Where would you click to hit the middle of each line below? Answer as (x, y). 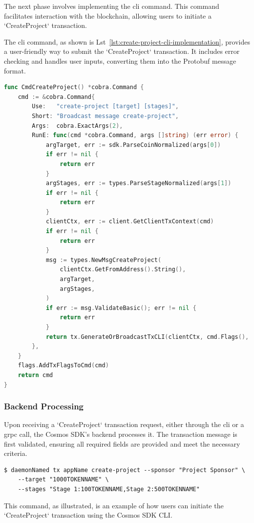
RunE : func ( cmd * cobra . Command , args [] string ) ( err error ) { (135, 135)
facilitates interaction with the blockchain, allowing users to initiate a (108, 15)
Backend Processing (44, 406)
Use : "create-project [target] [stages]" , (105, 107)
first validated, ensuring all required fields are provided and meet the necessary (122, 443)
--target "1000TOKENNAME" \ (63, 480)
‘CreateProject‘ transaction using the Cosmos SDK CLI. (88, 515)
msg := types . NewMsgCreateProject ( (104, 260)
